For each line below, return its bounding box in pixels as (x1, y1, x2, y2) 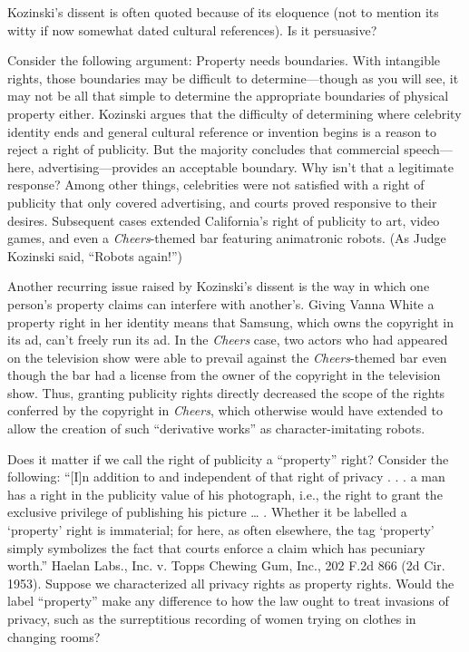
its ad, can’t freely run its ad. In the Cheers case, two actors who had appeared (7, 330, 448, 349)
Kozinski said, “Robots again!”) (7, 246, 182, 265)
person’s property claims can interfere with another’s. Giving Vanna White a (7, 294, 435, 313)
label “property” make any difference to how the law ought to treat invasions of (7, 591, 449, 610)
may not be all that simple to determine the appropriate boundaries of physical (7, 86, 449, 105)
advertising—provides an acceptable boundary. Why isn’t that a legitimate (38, 157, 454, 176)
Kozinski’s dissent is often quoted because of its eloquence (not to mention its (7, 3, 439, 21)
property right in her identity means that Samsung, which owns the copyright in (7, 312, 454, 331)
